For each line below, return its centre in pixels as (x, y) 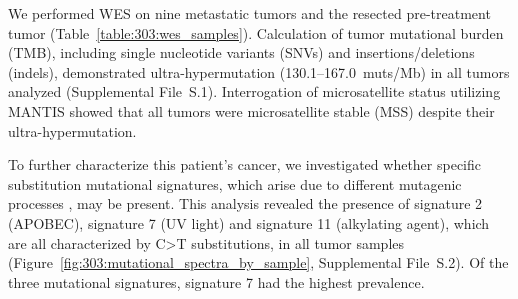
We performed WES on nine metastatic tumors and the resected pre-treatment (249, 13)
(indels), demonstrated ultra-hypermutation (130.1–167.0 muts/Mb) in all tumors (259, 71)
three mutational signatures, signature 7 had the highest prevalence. (216, 281)
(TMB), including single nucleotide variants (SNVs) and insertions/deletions (241, 52)
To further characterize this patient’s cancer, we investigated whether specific (245, 164)
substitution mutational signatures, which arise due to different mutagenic (235, 183)
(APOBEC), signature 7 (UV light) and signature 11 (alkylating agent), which (249, 222)
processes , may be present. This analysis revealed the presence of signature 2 (245, 203)
